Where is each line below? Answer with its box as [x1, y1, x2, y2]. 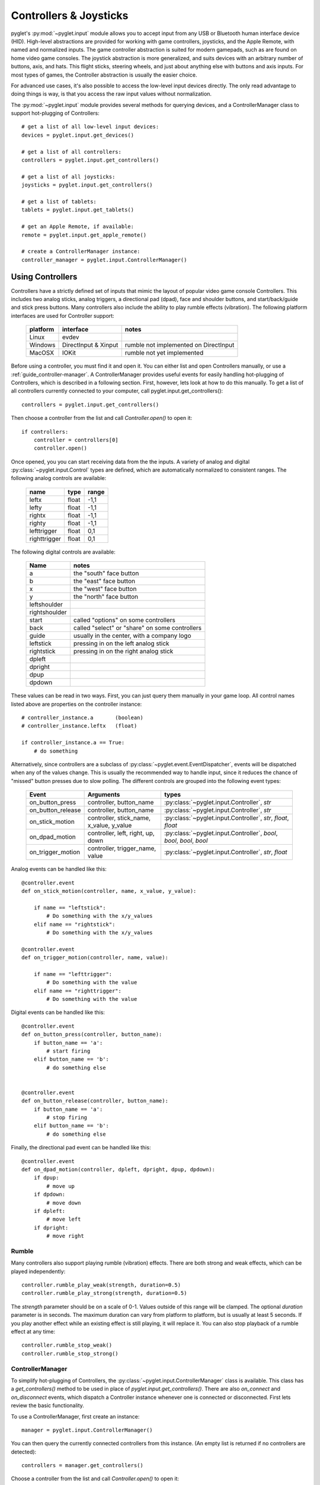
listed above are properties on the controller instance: [11, 700, 142, 707]
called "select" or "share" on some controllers [73, 624, 202, 632]
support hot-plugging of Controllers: [11, 110, 100, 117]
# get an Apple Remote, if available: [21, 223, 135, 230]
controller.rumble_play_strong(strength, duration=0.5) [21, 1290, 187, 1297]
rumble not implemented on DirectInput [124, 341, 235, 349]
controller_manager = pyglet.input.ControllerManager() [21, 256, 187, 263]
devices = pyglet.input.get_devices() [21, 131, 135, 138]
